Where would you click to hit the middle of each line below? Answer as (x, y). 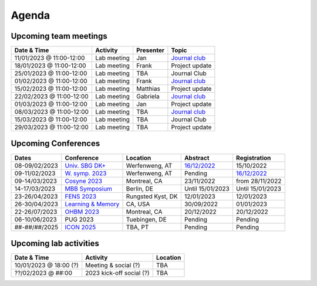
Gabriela (148, 97)
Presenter (150, 50)
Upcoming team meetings (59, 36)
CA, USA (138, 204)
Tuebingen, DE (146, 219)
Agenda (30, 15)
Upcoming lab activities (55, 244)
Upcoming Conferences (55, 144)
